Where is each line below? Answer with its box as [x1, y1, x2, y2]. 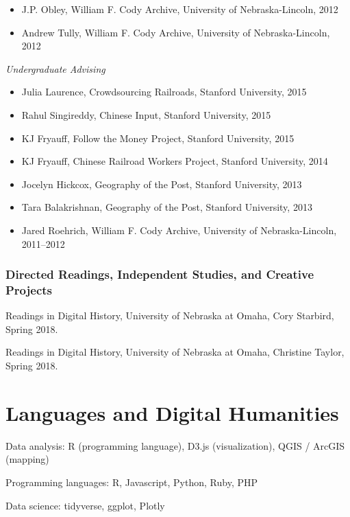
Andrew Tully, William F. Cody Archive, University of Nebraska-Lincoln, [21, 25, 330, 39]
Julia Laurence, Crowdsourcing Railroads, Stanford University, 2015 [21, 84, 307, 99]
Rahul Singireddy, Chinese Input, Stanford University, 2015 [21, 107, 271, 122]
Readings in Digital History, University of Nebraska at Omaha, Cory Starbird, [5, 308, 334, 323]
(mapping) [5, 452, 49, 466]
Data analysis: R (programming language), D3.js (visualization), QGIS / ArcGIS [5, 438, 345, 452]
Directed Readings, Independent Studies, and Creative [5, 266, 314, 283]
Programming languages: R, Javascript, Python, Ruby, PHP [5, 474, 258, 489]
